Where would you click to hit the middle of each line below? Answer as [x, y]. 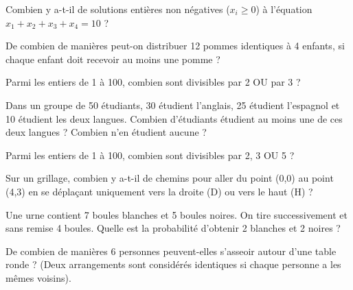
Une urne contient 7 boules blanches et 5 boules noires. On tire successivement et [176, 214]
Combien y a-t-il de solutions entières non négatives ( [118, 9]
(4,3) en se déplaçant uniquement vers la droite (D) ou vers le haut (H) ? [159, 191]
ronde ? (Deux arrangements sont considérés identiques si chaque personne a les [173, 264]
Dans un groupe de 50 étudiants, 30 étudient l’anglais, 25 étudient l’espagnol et [173, 105]
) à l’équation [284, 9]
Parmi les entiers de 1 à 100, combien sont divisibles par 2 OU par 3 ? [153, 82]
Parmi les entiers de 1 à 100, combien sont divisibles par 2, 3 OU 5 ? [150, 155]
